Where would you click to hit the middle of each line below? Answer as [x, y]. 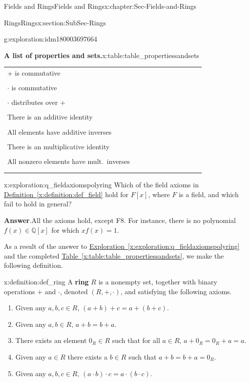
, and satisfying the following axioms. [176, 291]
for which [65, 230]
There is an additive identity [50, 117]
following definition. [33, 265]
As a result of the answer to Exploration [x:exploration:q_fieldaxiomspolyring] [122, 246]
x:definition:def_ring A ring [46, 282]
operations [20, 291]
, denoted [74, 291]
